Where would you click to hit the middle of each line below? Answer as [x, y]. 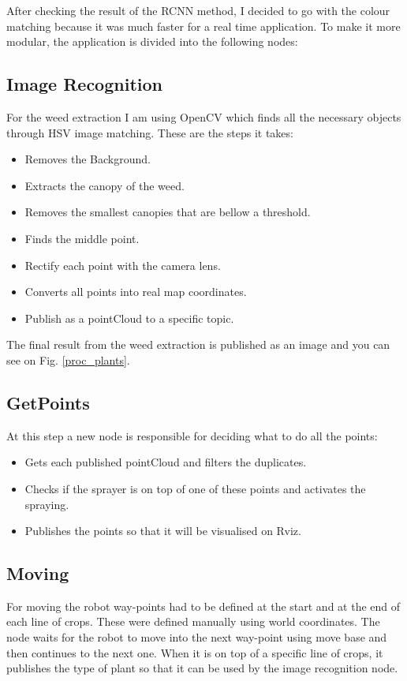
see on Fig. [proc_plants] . [68, 359]
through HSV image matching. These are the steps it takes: [150, 132]
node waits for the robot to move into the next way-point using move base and [197, 637]
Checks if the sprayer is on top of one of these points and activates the [195, 488]
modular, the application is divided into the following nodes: [152, 41]
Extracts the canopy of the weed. [105, 185]
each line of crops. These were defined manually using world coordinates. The [193, 621]
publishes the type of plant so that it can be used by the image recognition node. [202, 668]
